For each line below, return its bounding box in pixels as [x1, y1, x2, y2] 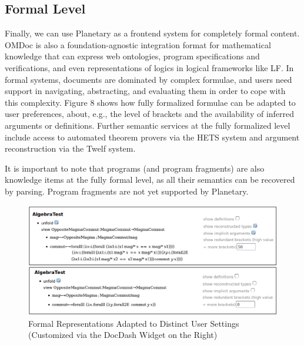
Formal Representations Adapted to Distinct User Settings [28, 317, 239, 329]
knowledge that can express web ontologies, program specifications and [5, 50, 260, 62]
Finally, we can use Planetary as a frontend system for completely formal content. [5, 27, 300, 39]
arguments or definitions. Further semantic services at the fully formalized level [5, 119, 290, 131]
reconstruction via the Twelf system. [5, 142, 136, 155]
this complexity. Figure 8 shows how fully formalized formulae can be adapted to [5, 96, 296, 108]
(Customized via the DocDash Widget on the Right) [28, 329, 218, 341]
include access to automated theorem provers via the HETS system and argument [5, 130, 300, 143]
